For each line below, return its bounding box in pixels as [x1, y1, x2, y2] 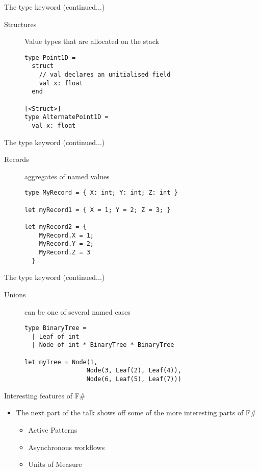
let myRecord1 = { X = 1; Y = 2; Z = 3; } [24, 206, 171, 214]
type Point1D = [24, 54, 76, 61]
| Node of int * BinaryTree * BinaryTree [32, 341, 174, 349]
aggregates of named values [24, 171, 110, 181]
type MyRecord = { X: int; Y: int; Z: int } [24, 189, 178, 197]
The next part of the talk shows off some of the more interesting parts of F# [16, 407, 256, 418]
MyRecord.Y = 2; [39, 240, 94, 248]
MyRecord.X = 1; [39, 231, 94, 239]
